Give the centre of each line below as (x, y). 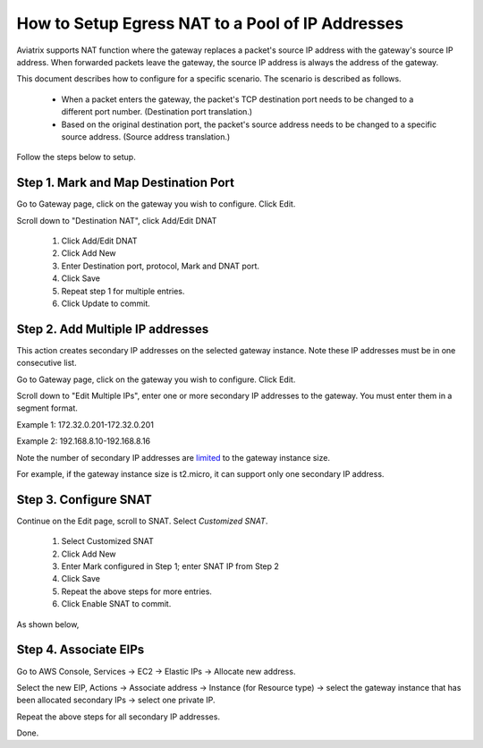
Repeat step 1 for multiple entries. (123, 291)
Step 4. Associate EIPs (80, 650)
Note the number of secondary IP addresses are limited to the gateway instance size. (174, 457)
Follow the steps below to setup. (76, 157)
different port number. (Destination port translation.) (157, 112)
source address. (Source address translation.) (146, 136)
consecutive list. (47, 363)
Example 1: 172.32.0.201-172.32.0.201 (85, 424)
